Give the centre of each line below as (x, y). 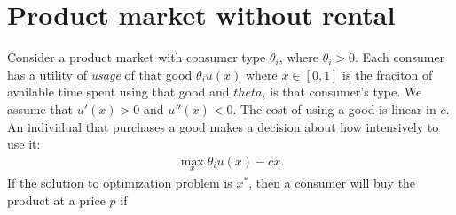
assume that (40, 108)
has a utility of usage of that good (100, 74)
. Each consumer (400, 57)
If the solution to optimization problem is (120, 182)
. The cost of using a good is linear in (334, 108)
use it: (24, 144)
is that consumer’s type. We (346, 92)
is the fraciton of (388, 74)
